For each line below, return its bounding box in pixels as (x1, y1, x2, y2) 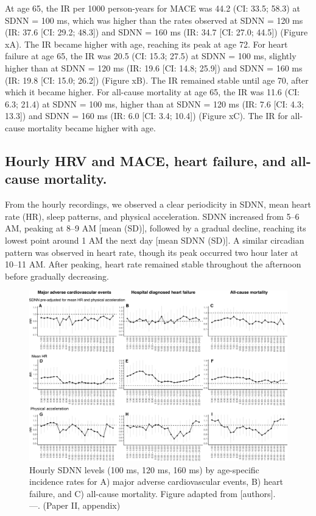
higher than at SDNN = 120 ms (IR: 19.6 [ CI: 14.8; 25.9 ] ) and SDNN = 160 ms (5, 61, 303, 74)
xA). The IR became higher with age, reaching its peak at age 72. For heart (5, 37, 288, 50)
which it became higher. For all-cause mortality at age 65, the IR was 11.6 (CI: (5, 85, 300, 98)
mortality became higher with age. (27, 121, 156, 134)
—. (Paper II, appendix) (29, 499, 121, 512)
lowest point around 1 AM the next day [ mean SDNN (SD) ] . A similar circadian (5, 233, 304, 246)
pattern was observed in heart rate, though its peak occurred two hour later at (5, 245, 298, 258)
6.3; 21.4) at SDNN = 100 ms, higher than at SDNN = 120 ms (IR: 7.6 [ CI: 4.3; (5, 97, 304, 110)
